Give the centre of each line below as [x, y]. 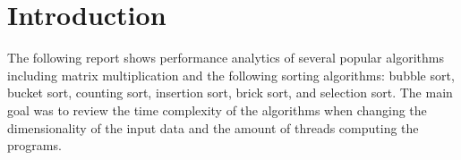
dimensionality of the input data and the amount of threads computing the [213, 127]
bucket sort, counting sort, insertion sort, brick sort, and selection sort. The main [230, 93]
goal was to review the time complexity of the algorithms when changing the [217, 109]
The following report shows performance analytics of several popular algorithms [226, 58]
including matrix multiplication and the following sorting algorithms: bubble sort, [231, 75]
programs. [34, 145]
